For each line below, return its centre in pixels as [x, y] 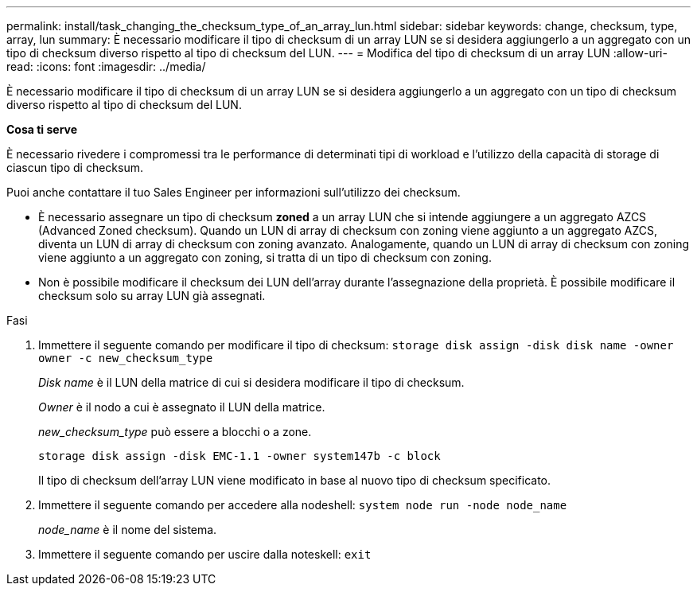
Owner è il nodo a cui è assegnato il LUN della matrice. [182, 407]
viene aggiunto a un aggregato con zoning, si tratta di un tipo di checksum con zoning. [265, 257]
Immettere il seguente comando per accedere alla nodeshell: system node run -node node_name [303, 505]
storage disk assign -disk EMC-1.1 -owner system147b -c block [239, 456]
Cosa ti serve [42, 129]
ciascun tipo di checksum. [75, 167]
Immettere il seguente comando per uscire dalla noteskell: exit [205, 554]
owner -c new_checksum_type [126, 358]
